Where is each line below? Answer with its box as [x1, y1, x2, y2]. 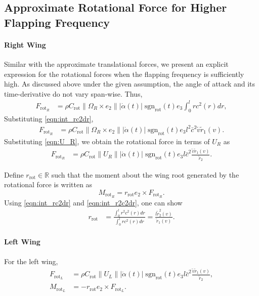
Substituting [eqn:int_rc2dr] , [4, 113, 94, 123]
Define [4, 169, 24, 180]
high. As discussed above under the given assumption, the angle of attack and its [4, 78, 255, 89]
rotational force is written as [4, 179, 93, 190]
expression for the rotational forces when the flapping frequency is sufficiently [4, 68, 244, 79]
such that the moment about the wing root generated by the [51, 169, 239, 180]
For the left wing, [4, 256, 58, 266]
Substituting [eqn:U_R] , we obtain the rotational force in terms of [4, 136, 210, 146]
